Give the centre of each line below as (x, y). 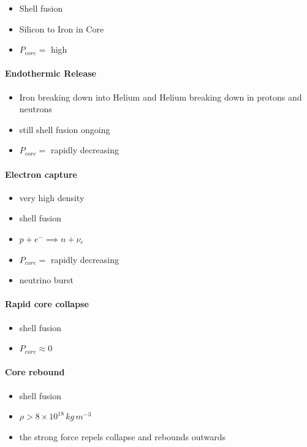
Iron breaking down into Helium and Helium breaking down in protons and (161, 97)
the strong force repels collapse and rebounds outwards (122, 436)
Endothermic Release (51, 73)
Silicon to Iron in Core (62, 29)
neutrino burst (46, 280)
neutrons (36, 109)
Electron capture (41, 174)
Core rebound (35, 372)
